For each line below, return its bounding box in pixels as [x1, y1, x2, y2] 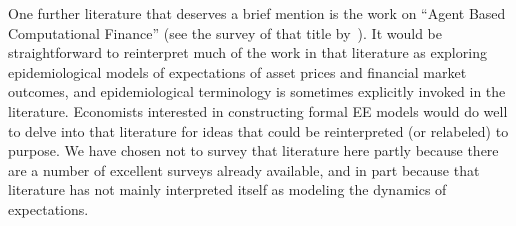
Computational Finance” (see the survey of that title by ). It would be [8, 22, 443, 43]
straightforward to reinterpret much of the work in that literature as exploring [8, 42, 487, 63]
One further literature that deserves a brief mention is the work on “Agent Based [8, 3, 506, 23]
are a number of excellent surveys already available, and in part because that [8, 159, 480, 180]
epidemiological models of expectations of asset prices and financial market [8, 61, 467, 82]
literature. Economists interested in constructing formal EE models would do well [8, 100, 508, 121]
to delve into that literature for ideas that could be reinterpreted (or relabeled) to [8, 120, 509, 141]
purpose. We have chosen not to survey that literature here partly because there [8, 140, 499, 161]
